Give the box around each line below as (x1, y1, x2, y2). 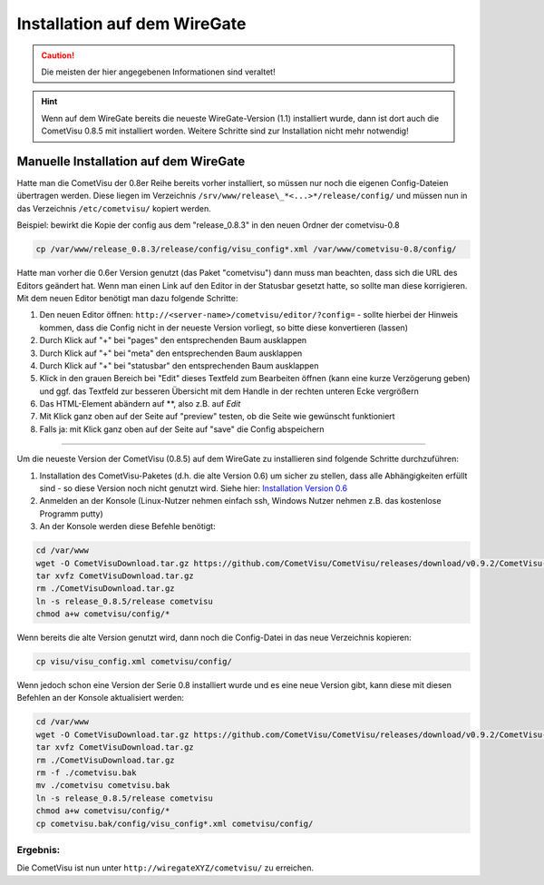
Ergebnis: (16, 843, 61, 856)
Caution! (41, 50, 75, 61)
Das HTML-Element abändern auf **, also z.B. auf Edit (39, 398, 241, 409)
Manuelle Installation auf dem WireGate (16, 153, 246, 169)
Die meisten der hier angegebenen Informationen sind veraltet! (41, 66, 276, 77)
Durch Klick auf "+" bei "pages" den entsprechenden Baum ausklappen (39, 335, 307, 346)
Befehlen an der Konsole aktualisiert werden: (16, 693, 185, 703)
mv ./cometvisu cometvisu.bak (35, 781, 170, 791)
